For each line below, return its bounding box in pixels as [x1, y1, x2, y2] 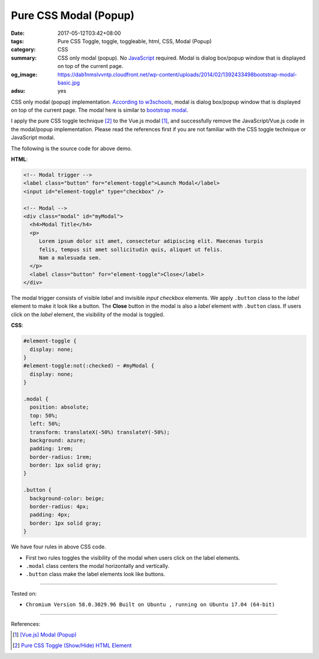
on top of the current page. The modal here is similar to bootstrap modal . [11, 106, 188, 114]
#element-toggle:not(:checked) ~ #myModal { [23, 363, 155, 369]
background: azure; [30, 437, 86, 444]
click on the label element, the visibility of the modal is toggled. [11, 311, 165, 318]
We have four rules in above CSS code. [11, 543, 106, 550]
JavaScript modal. [11, 134, 56, 141]
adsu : [11, 88, 26, 95]
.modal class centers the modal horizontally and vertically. [25, 562, 170, 569]
